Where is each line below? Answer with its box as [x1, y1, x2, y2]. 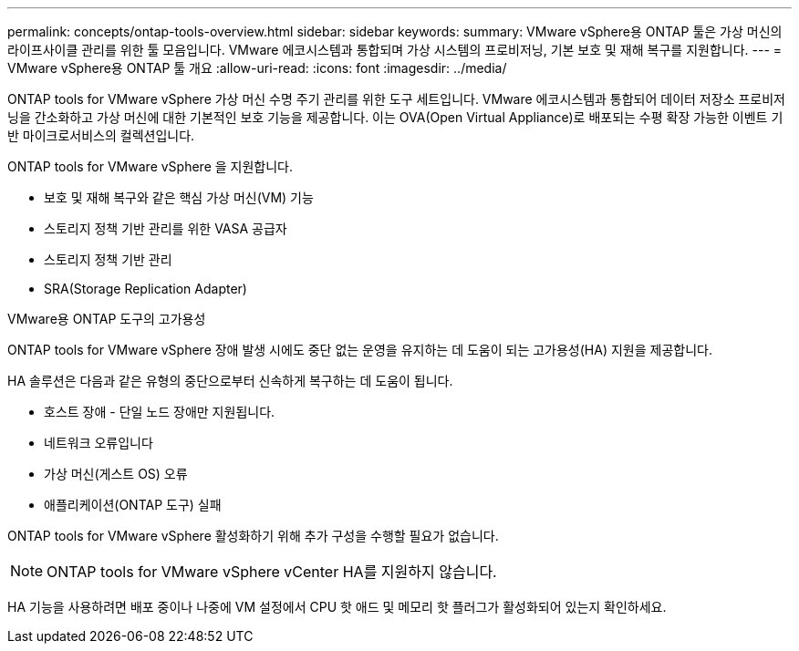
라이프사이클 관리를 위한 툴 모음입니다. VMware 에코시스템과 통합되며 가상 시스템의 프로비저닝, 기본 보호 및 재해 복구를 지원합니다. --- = [7, 42, 783, 57]
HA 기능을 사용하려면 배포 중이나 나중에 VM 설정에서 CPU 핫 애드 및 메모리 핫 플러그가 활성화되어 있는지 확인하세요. [7, 599, 667, 615]
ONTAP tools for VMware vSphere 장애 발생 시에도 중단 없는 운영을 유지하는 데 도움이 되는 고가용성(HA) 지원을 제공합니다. [7, 342, 712, 357]
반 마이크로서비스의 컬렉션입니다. [7, 128, 195, 143]
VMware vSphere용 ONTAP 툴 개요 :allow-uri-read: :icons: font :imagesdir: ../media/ [7, 60, 507, 76]
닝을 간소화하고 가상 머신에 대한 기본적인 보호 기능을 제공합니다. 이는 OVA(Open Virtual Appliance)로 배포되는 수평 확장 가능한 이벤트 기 [7, 109, 783, 125]
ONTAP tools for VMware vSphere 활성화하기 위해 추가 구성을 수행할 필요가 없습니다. [7, 528, 499, 543]
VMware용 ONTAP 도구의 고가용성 [7, 311, 206, 326]
